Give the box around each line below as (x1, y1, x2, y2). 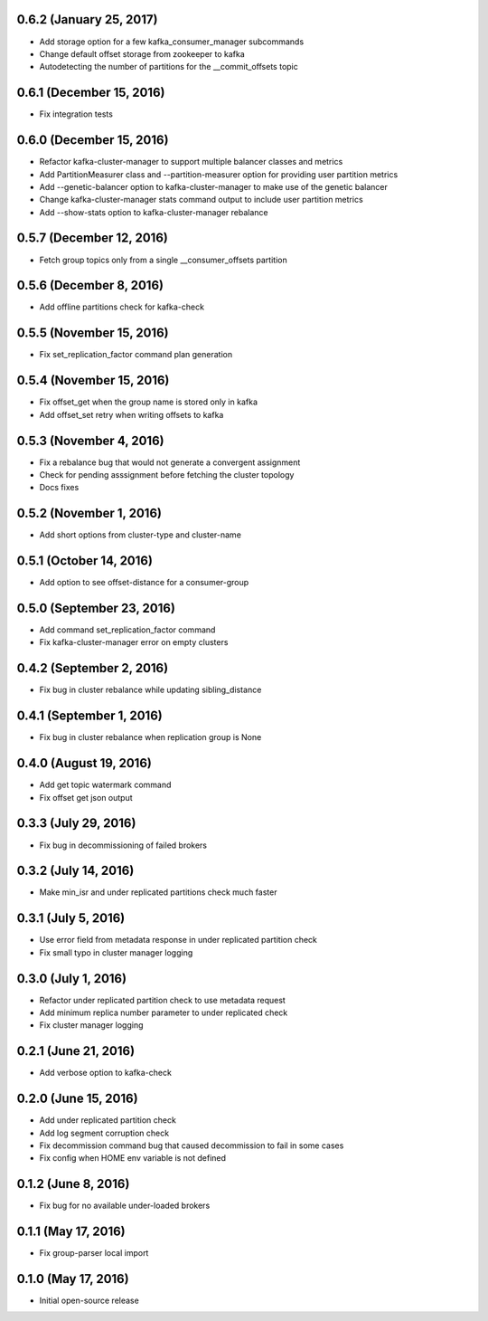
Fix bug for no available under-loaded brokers (39, 1200, 211, 1212)
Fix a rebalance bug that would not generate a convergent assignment (39, 457, 301, 468)
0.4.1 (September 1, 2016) (16, 708, 163, 724)
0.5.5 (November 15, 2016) (16, 326, 169, 341)
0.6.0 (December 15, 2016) (16, 132, 169, 148)
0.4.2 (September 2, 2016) (16, 660, 169, 676)
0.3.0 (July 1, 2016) (16, 971, 127, 986)
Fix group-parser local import (39, 1248, 149, 1259)
